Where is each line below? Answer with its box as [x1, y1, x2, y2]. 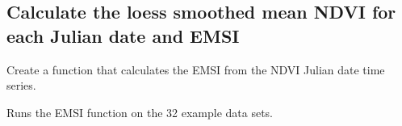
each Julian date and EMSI [6, 23, 240, 48]
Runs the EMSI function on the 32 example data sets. [6, 103, 274, 120]
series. [6, 77, 36, 94]
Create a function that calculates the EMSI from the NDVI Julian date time [6, 61, 385, 78]
